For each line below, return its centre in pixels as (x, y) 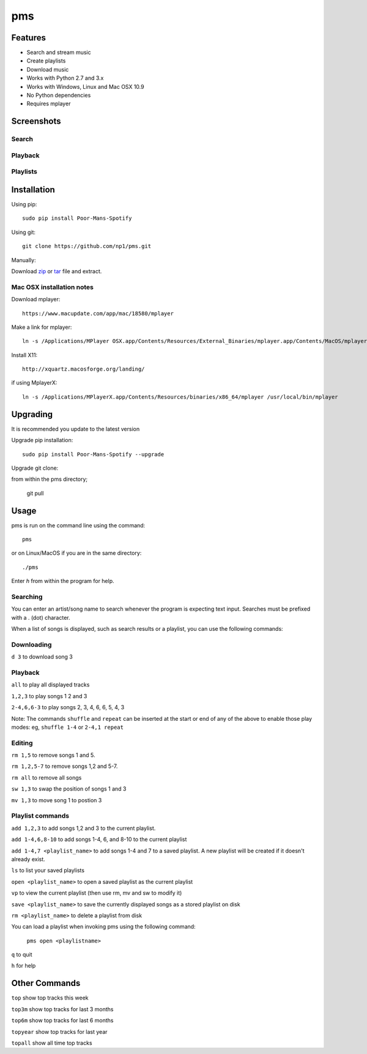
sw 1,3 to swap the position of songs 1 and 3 (69, 789)
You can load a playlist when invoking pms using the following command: (103, 927)
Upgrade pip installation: (42, 440)
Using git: (24, 232)
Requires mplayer (49, 104)
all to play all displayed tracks (50, 685)
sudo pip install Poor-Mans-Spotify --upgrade (93, 454)
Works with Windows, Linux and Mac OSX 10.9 (85, 86)
